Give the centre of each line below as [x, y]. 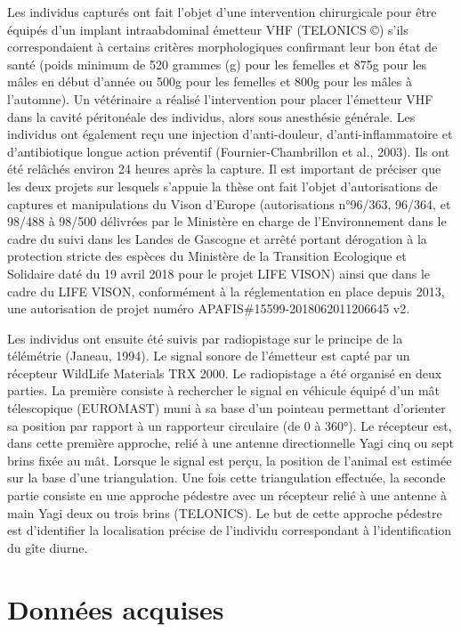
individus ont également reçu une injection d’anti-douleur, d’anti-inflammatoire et [230, 134]
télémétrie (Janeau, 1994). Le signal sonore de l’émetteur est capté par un [209, 356]
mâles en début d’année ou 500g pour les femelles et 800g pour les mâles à [210, 81]
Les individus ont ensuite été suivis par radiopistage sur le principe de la [205, 338]
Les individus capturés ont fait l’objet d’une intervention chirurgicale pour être [222, 12]
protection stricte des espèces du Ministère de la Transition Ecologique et [207, 256]
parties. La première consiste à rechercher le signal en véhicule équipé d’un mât [224, 390]
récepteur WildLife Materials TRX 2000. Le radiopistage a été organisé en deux [225, 373]
